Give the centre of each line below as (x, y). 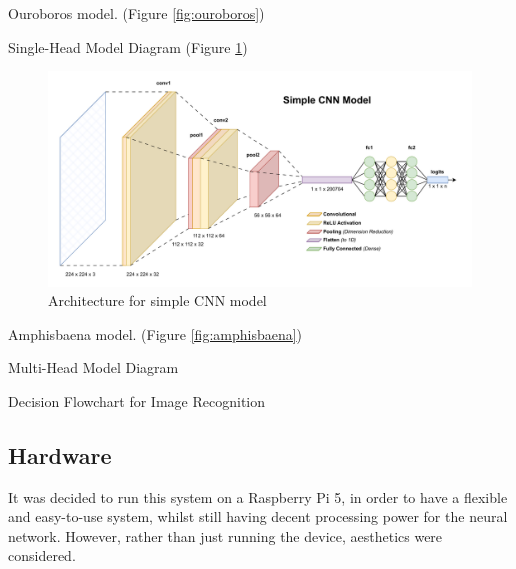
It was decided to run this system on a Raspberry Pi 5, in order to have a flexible (258, 496)
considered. (42, 555)
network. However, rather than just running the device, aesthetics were (225, 535)
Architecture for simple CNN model (157, 300)
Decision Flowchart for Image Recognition (136, 400)
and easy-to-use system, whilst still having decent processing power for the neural (258, 516)
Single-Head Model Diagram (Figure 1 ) (128, 46)
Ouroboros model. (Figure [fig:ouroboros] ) (136, 13)
